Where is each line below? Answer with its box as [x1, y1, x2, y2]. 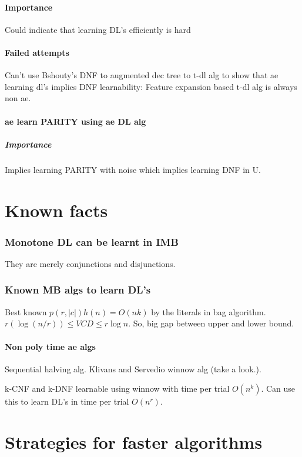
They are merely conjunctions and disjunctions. [5, 257, 176, 269]
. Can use [261, 382, 296, 395]
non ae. [5, 92, 31, 104]
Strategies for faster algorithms [5, 430, 263, 454]
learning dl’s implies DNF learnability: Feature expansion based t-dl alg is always [5, 80, 297, 92]
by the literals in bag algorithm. [151, 305, 266, 318]
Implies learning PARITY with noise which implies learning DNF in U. [5, 163, 261, 175]
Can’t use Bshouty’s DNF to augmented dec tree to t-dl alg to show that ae [5, 69, 278, 81]
